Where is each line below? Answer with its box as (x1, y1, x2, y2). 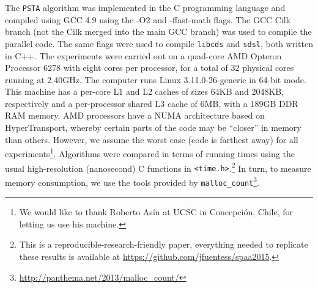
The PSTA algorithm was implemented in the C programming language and (5, 1, 286, 13)
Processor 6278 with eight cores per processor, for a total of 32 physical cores (5, 61, 294, 74)
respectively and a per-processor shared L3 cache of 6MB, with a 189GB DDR (5, 97, 298, 109)
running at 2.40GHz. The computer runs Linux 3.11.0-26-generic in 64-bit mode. (5, 73, 306, 86)
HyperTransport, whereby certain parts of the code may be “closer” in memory (5, 121, 301, 134)
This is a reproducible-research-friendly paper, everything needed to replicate (19, 238, 308, 251)
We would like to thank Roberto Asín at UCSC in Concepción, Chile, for (19, 205, 293, 218)
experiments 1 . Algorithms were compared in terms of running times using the (5, 146, 295, 160)
